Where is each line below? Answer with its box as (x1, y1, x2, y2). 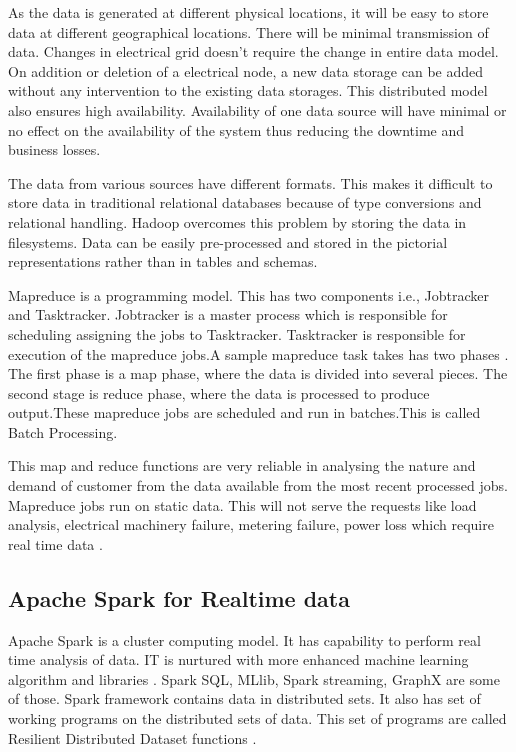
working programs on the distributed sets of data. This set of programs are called (8, 708, 507, 729)
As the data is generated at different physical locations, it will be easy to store (8, 2, 489, 22)
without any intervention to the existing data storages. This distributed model (8, 80, 488, 101)
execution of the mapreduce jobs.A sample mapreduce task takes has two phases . (8, 343, 509, 364)
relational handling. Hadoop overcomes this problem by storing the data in (8, 211, 467, 232)
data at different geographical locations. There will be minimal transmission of (8, 21, 489, 42)
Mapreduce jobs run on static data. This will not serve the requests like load (8, 494, 477, 515)
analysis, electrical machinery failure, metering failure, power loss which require (8, 514, 494, 535)
